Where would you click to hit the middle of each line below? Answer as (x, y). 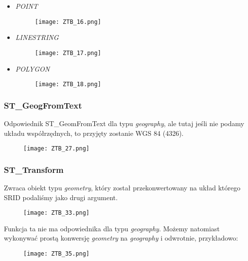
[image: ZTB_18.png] (68, 84)
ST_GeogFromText (43, 105)
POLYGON (33, 68)
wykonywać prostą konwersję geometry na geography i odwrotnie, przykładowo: (121, 238)
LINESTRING (37, 37)
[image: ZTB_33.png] (57, 213)
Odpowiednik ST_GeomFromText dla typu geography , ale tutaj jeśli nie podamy (124, 123)
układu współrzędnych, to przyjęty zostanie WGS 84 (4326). (94, 133)
